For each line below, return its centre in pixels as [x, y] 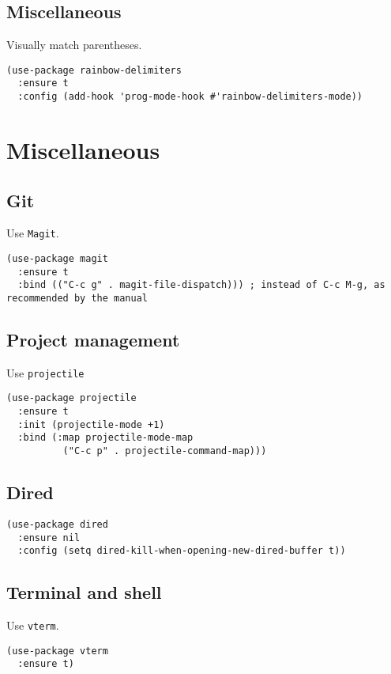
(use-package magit [57, 259]
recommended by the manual [77, 298]
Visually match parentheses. [74, 45]
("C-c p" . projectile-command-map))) [165, 451]
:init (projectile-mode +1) [91, 424]
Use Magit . [33, 233]
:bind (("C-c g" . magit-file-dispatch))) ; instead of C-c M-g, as [201, 285]
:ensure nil [49, 538]
